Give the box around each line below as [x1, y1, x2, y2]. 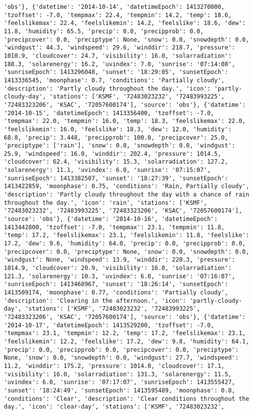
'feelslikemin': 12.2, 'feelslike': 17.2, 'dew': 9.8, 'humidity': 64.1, [4, 338, 250, 345]
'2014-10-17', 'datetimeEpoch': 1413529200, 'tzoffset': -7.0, [4, 321, 214, 329]
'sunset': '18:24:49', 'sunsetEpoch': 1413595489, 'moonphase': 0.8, [4, 387, 235, 394]
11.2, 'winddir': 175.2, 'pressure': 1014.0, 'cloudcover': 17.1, [4, 362, 225, 369]
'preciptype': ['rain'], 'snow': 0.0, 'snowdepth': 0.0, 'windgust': [4, 142, 235, 149]
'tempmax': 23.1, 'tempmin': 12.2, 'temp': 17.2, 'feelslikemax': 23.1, [4, 330, 246, 337]
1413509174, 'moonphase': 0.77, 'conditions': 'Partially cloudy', [4, 289, 229, 296]
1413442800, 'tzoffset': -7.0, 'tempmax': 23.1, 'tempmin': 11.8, [4, 223, 225, 231]
